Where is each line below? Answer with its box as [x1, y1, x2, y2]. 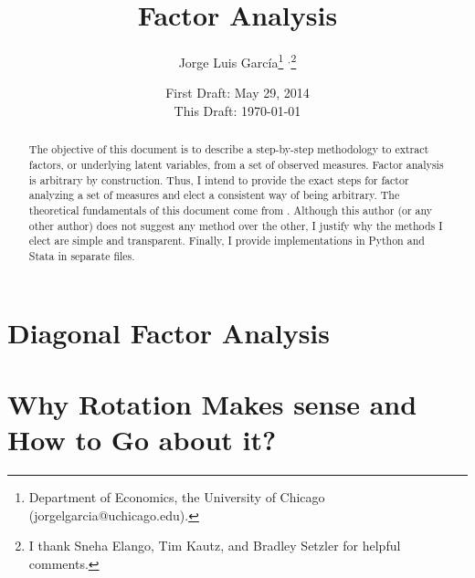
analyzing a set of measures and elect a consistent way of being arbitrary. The [28, 187, 400, 203]
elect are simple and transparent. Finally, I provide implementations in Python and [28, 233, 425, 248]
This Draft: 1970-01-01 [174, 100, 301, 120]
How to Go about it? [7, 421, 277, 458]
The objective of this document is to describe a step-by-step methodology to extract [28, 142, 429, 157]
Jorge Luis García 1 [178, 50, 284, 71]
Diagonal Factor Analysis [7, 313, 330, 351]
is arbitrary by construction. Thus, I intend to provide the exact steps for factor [28, 172, 409, 187]
